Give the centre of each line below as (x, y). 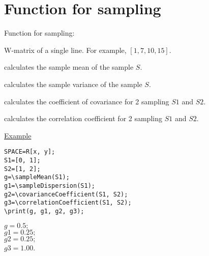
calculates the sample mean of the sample (69, 67)
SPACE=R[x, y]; (30, 152)
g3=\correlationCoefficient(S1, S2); (68, 203)
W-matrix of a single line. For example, (65, 50)
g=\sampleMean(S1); (37, 177)
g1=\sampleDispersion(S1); (50, 186)
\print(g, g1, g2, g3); (44, 211)
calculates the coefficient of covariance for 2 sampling (87, 101)
